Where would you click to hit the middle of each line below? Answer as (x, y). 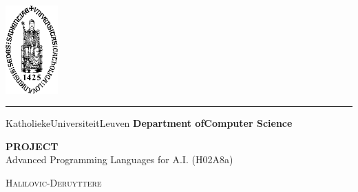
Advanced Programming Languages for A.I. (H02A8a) (119, 159)
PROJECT (32, 146)
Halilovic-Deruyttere (54, 182)
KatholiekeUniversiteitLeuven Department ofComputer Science (149, 123)
